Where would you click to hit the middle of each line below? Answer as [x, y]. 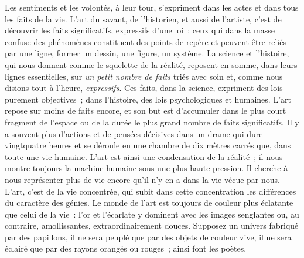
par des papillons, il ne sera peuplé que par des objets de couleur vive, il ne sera [148, 237]
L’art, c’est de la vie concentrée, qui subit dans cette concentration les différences [151, 191]
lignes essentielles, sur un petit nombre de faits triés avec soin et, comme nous [144, 76]
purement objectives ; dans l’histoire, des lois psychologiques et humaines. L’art [148, 99]
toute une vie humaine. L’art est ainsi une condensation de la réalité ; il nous [144, 156]
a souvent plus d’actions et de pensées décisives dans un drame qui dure [134, 133]
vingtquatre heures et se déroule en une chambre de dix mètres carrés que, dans [148, 145]
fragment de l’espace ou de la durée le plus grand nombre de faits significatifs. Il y [152, 122]
